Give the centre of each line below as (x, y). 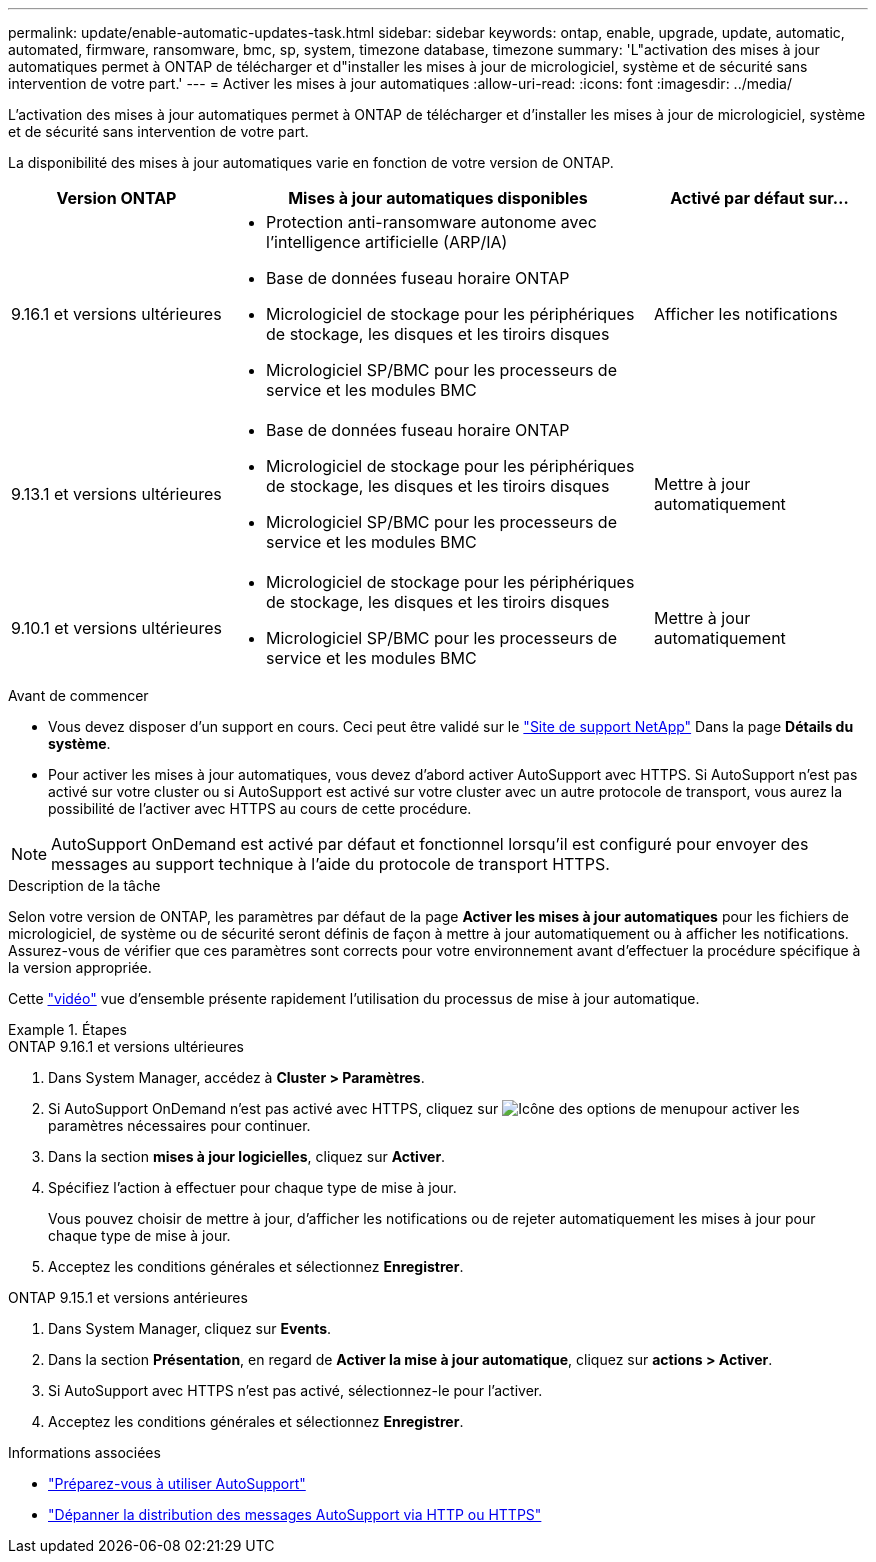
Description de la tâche (84, 885)
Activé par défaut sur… (759, 198)
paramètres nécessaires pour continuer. (179, 1125)
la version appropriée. (80, 967)
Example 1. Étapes (67, 1029)
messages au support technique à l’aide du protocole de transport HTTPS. (330, 864)
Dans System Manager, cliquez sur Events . (190, 1328)
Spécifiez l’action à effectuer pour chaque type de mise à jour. (252, 1187)
